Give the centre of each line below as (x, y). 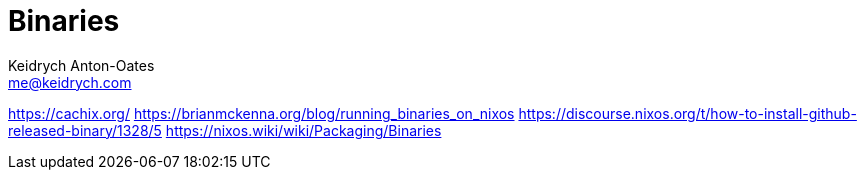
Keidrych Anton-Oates (81, 65)
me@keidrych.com (70, 82)
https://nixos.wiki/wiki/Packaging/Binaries (303, 130)
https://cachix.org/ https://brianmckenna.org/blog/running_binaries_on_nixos (261, 113)
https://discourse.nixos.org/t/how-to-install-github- (687, 113)
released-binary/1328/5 (85, 130)
